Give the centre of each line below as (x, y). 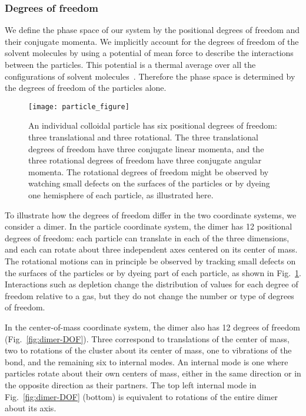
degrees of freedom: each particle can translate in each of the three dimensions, (147, 238)
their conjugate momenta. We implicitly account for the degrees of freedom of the (152, 41)
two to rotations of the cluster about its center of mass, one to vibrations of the (148, 350)
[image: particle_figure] (79, 107)
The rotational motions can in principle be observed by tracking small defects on (150, 261)
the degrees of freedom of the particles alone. (86, 88)
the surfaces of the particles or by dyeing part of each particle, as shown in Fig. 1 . (153, 272)
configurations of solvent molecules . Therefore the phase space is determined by (150, 76)
